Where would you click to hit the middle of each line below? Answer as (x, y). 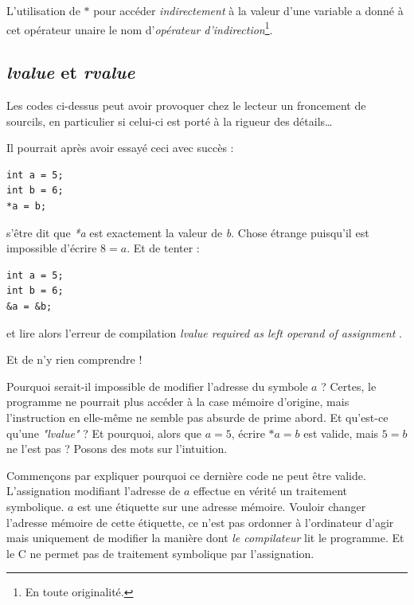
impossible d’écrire (52, 248)
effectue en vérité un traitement (271, 491)
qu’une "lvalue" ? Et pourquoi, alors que (104, 433)
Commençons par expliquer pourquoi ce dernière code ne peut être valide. (186, 475)
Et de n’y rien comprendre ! (74, 359)
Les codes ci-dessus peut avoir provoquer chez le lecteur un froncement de (186, 105)
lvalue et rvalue (71, 72)
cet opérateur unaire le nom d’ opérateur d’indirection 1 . (140, 28)
